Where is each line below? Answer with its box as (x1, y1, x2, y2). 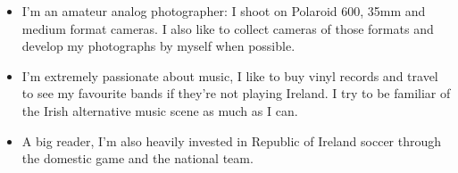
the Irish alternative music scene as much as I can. (21, 101, 298, 119)
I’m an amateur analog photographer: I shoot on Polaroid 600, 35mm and (21, 2, 426, 20)
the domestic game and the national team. (21, 149, 254, 168)
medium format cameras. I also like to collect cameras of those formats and (21, 19, 434, 37)
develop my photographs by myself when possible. (21, 37, 296, 55)
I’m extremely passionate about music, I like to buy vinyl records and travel (21, 66, 438, 85)
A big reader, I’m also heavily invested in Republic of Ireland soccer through (21, 131, 442, 150)
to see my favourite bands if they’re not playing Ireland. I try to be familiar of (21, 84, 451, 103)
